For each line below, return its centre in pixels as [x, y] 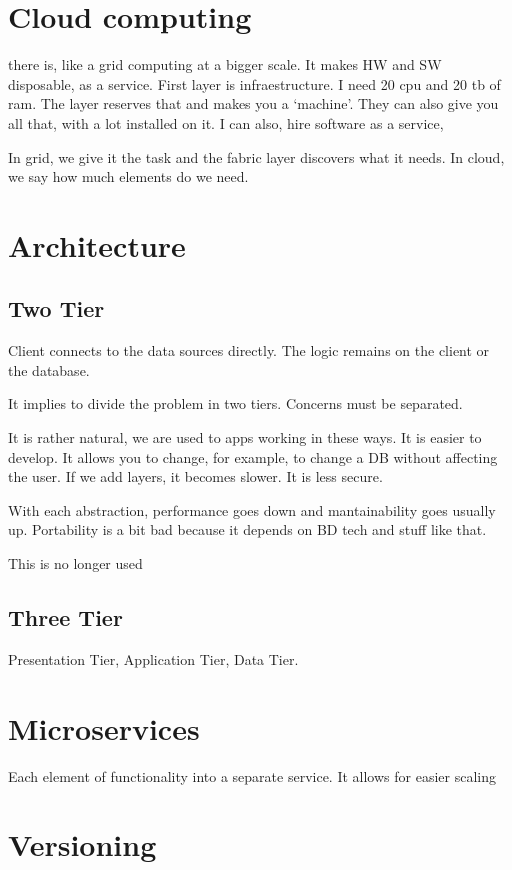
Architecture [97, 244]
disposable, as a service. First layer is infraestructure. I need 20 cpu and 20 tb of [254, 83]
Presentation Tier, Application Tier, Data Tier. [153, 658]
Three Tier [65, 617]
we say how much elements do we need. [128, 176]
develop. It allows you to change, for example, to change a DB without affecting [253, 456]
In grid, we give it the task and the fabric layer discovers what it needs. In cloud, [256, 156]
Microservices [104, 727]
